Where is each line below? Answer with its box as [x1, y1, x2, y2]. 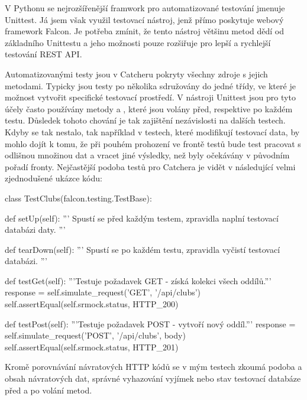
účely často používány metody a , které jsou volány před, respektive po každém [5, 102, 293, 115]
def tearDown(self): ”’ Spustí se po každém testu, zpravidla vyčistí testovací [5, 243, 280, 255]
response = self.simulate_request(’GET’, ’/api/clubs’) [5, 286, 201, 298]
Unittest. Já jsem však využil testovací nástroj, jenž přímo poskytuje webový [5, 13, 284, 25]
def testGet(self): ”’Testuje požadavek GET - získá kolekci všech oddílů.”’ [5, 274, 272, 287]
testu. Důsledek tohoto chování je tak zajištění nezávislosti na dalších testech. [5, 114, 286, 126]
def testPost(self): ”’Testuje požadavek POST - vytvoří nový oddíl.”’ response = [5, 317, 296, 330]
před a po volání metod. [5, 383, 92, 396]
